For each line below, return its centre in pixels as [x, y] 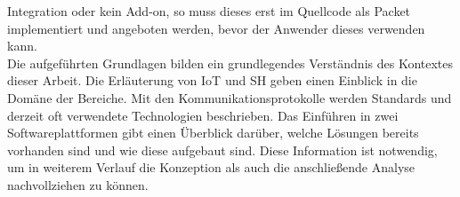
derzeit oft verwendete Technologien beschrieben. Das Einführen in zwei [203, 115]
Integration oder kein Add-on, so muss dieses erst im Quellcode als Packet [209, 11]
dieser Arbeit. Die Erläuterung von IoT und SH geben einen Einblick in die [212, 80]
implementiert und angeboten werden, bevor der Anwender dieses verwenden [216, 28]
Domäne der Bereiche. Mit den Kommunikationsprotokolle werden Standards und [230, 97]
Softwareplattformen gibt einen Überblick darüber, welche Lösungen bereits [213, 133]
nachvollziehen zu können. [78, 184]
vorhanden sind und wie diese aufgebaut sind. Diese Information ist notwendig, [222, 150]
